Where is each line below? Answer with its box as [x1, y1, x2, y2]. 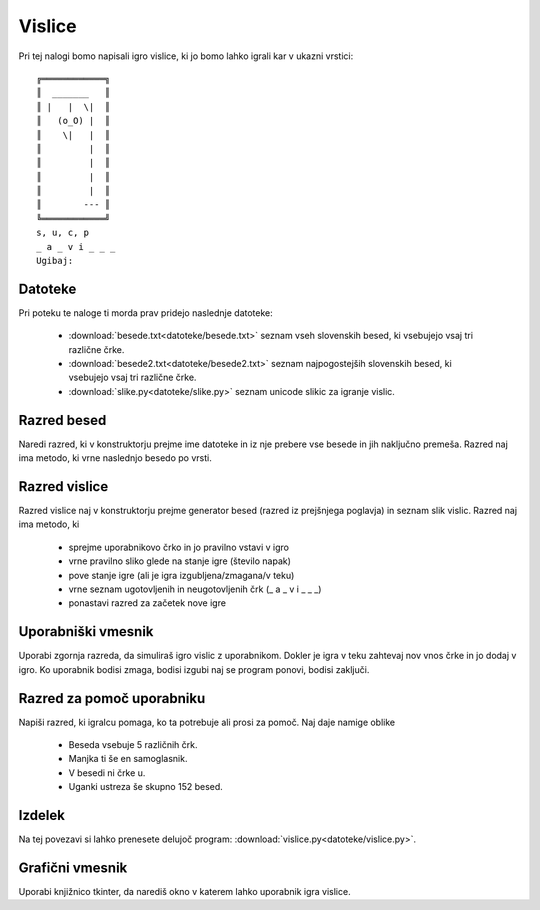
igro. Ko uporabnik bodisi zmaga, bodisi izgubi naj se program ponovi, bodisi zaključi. [18, 663, 370, 675]
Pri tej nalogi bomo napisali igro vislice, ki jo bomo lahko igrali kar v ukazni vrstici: [18, 50, 354, 62]
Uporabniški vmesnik [18, 623, 154, 640]
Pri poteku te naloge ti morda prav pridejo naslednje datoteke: [18, 306, 274, 319]
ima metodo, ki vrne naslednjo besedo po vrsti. [18, 452, 212, 464]
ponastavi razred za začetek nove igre [68, 597, 227, 609]
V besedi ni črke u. [68, 766, 146, 779]
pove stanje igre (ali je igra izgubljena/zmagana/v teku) [68, 569, 295, 581]
